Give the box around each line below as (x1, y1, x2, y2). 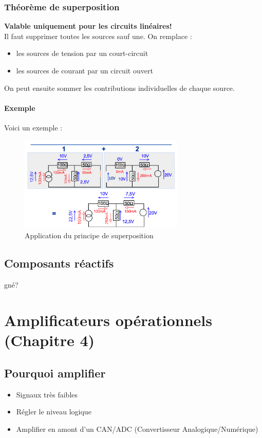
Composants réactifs (4, 255, 114, 271)
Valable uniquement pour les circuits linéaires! (4, 21, 172, 31)
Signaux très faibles (16, 389, 78, 399)
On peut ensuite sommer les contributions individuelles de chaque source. (4, 82, 235, 93)
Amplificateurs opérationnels (4, 309, 212, 330)
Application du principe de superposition (25, 230, 154, 241)
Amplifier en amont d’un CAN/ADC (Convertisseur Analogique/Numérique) (16, 423, 258, 434)
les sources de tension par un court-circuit (16, 48, 148, 59)
